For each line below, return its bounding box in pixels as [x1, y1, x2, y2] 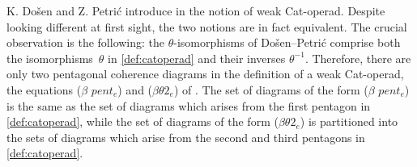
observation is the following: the [6, 34, 165, 51]
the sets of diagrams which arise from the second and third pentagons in [6, 128, 365, 145]
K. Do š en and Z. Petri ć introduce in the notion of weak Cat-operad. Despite [6, 2, 385, 19]
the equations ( [6, 81, 82, 98]
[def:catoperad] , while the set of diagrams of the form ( [6, 113, 279, 130]
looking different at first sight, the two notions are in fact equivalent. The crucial [6, 18, 407, 35]
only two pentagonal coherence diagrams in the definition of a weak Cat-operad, [6, 65, 404, 82]
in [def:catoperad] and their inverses [108, 49, 286, 66]
